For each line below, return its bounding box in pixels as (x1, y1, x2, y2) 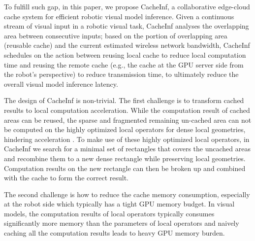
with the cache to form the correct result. (4, 172, 128, 183)
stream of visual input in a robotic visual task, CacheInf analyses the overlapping (4, 21, 249, 31)
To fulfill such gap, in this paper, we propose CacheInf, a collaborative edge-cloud (4, 1, 250, 11)
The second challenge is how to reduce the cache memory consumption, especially (4, 189, 250, 199)
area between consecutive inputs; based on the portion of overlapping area (4, 30, 227, 40)
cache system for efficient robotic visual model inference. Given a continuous (4, 11, 234, 21)
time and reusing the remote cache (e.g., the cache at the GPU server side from (4, 59, 244, 69)
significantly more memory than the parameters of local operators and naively (4, 218, 239, 228)
